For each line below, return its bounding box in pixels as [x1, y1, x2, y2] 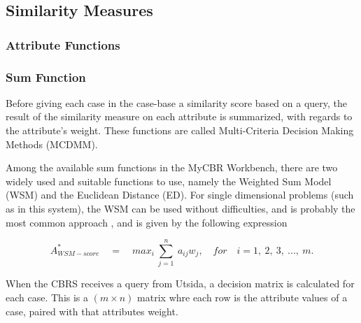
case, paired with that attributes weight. [6, 303, 178, 318]
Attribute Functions [6, 36, 120, 53]
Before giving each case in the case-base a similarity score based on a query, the [6, 95, 348, 110]
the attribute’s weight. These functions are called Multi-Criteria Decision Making [6, 123, 354, 138]
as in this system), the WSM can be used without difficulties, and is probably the [6, 201, 355, 215]
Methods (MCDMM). [6, 136, 98, 151]
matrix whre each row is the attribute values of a [137, 289, 348, 304]
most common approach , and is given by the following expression [6, 215, 288, 229]
